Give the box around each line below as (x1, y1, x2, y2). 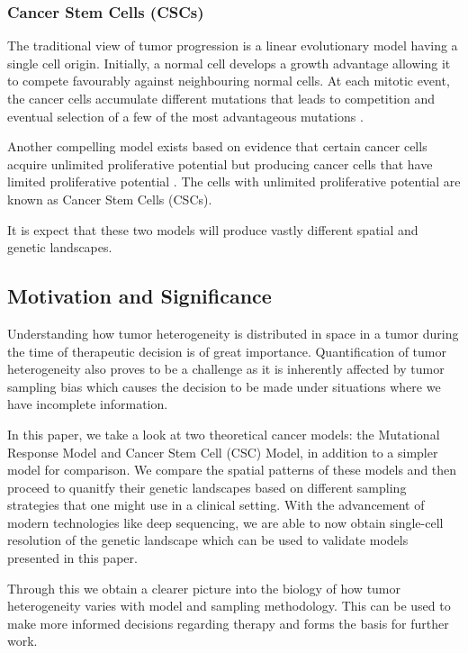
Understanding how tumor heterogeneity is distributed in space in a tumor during (7, 323, 459, 342)
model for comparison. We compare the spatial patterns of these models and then (7, 460, 457, 479)
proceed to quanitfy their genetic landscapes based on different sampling (7, 477, 407, 496)
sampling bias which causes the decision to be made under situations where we (7, 376, 441, 395)
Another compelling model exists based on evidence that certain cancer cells (7, 137, 427, 156)
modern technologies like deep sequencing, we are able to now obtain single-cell (7, 512, 444, 531)
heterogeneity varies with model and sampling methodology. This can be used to (7, 596, 451, 615)
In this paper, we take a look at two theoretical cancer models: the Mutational (7, 424, 440, 443)
